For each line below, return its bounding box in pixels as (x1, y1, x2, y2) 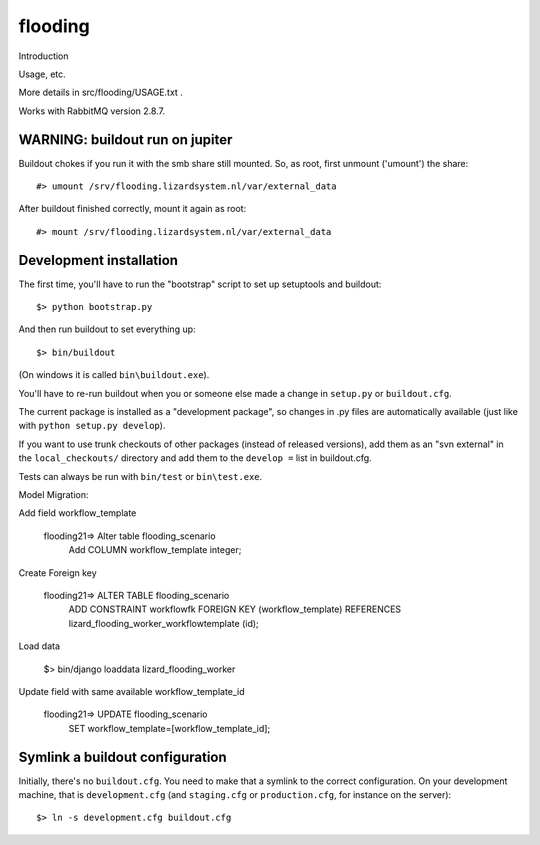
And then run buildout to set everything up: (18, 323, 196, 335)
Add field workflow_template (18, 507, 137, 519)
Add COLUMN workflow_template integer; (68, 544, 242, 556)
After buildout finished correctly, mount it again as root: (18, 203, 247, 215)
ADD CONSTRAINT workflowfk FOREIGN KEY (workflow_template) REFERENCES (68, 603, 402, 615)
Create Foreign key (18, 566, 97, 579)
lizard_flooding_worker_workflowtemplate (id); (68, 617, 259, 629)
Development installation (18, 251, 179, 269)
